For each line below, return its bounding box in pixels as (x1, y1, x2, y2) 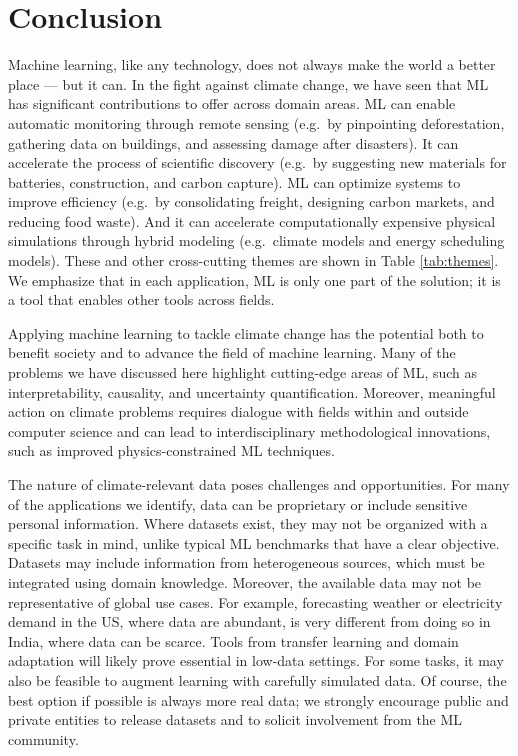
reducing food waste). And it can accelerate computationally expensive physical (8, 210, 496, 231)
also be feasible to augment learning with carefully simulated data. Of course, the (8, 669, 507, 690)
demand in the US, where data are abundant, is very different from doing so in (8, 611, 491, 632)
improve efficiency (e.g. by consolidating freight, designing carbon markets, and (8, 191, 495, 212)
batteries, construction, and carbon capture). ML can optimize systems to (8, 171, 461, 192)
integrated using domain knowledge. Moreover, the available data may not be (8, 571, 482, 592)
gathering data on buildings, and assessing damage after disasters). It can (8, 132, 459, 153)
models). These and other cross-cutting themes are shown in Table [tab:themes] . (8, 250, 499, 271)
